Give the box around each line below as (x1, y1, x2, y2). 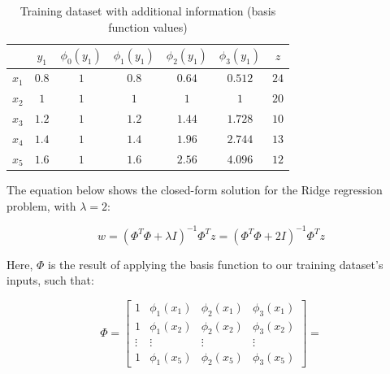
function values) (108, 18, 188, 35)
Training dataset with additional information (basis (19, 2, 276, 19)
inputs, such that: (6, 272, 94, 289)
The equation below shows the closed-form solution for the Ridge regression (6, 180, 383, 198)
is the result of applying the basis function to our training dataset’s (47, 255, 383, 272)
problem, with (6, 197, 76, 214)
